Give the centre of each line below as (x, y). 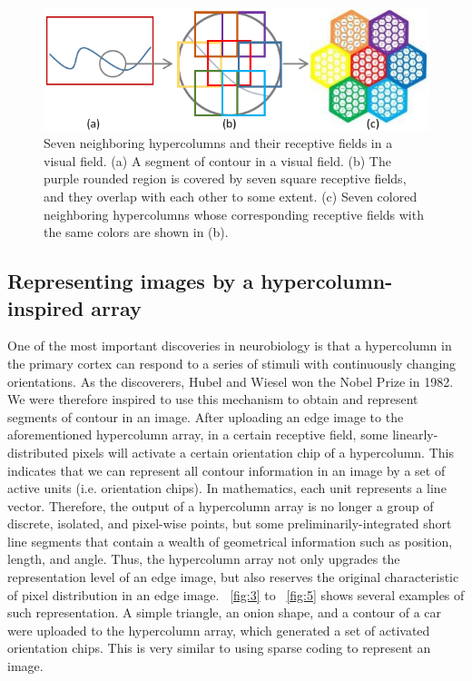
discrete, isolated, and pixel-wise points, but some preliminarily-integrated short (230, 523)
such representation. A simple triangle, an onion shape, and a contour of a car (225, 612)
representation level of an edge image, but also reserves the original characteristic (233, 577)
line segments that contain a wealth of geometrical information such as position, (230, 541)
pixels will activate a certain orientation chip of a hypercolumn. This (263, 452)
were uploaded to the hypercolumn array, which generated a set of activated (219, 630)
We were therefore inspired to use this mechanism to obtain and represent (213, 399)
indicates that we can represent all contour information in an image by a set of (226, 470)
